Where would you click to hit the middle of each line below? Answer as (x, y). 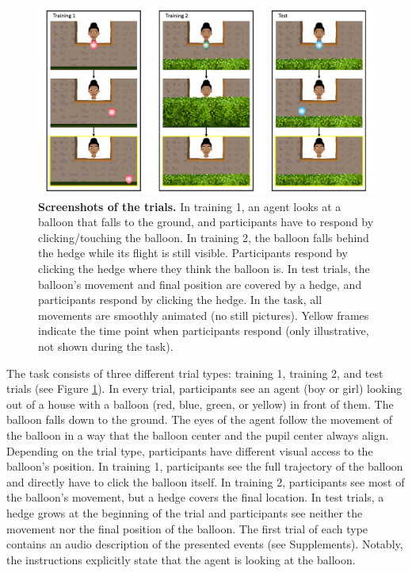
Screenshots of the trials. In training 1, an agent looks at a (190, 206)
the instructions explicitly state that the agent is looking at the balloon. (181, 559)
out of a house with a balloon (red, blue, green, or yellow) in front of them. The (200, 404)
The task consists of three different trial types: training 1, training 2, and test (195, 373)
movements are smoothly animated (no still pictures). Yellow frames (204, 315)
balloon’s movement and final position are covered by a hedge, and (200, 284)
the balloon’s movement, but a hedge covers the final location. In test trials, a (195, 497)
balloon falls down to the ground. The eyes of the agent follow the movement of (200, 419)
